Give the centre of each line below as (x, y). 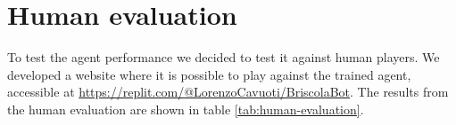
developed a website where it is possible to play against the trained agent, (209, 74)
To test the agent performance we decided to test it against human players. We (224, 57)
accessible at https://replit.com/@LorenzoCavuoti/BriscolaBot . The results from (228, 92)
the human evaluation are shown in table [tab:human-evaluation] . (186, 109)
